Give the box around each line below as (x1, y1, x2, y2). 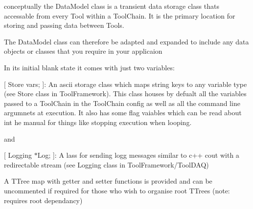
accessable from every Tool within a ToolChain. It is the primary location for (4, 10, 235, 21)
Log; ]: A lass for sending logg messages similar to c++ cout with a (37, 150, 239, 160)
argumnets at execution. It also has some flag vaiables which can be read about (4, 107, 242, 118)
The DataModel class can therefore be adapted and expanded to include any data (4, 36, 249, 46)
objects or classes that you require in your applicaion (4, 46, 162, 56)
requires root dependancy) (4, 195, 83, 205)
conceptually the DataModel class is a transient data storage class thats (4, 1, 219, 11)
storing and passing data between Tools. (4, 20, 124, 30)
